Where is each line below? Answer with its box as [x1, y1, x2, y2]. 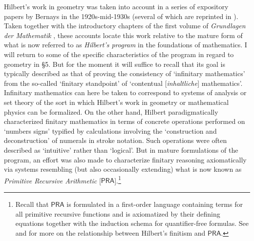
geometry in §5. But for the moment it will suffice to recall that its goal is [4, 59, 225, 69]
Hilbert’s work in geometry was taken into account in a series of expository [4, 1, 229, 11]
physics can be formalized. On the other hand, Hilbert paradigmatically [4, 106, 218, 117]
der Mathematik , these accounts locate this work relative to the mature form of [4, 30, 243, 40]
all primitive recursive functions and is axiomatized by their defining [15, 208, 220, 219]
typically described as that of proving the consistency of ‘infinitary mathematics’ [4, 68, 245, 79]
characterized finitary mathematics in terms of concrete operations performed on [4, 116, 245, 126]
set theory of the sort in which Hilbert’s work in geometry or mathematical [4, 97, 229, 107]
